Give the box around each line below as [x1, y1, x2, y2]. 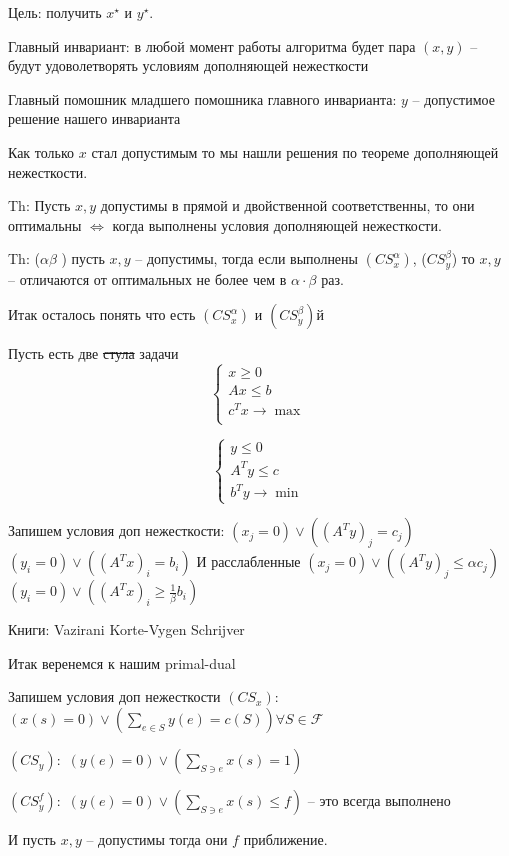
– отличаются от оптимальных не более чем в [8, 268, 287, 289]
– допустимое [412, 88, 495, 109]
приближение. [243, 829, 328, 850]
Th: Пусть [8, 195, 71, 216]
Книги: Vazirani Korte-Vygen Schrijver [8, 619, 245, 640]
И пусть [8, 829, 56, 850]
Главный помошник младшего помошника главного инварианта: [8, 88, 397, 109]
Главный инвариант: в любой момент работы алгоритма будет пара [8, 35, 416, 56]
